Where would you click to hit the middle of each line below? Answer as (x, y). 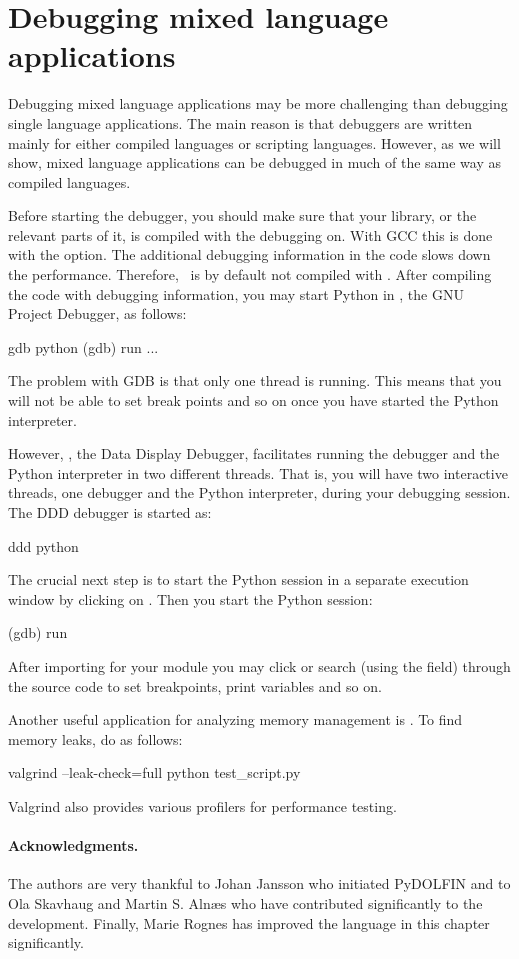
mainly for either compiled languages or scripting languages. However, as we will (254, 142)
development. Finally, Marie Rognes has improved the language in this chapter (249, 922)
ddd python (43, 545)
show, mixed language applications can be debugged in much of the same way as (254, 162)
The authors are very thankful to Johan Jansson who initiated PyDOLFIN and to (259, 883)
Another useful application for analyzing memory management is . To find (235, 719)
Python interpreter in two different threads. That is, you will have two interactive (258, 472)
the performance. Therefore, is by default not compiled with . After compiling (250, 274)
